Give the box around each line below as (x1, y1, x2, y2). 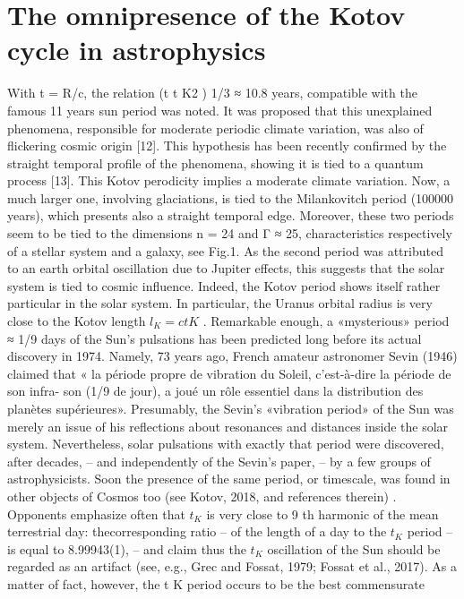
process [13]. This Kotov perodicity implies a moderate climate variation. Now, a (7, 171, 451, 190)
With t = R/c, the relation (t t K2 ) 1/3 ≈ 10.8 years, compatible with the (7, 83, 417, 102)
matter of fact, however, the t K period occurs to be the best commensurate (7, 574, 425, 593)
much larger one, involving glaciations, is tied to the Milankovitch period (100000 (7, 188, 454, 207)
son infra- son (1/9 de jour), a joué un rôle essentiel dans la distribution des (7, 381, 424, 400)
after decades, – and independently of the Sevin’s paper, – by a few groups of (7, 451, 431, 470)
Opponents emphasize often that (7, 504, 185, 523)
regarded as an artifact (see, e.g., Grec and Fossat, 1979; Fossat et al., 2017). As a (7, 557, 458, 576)
